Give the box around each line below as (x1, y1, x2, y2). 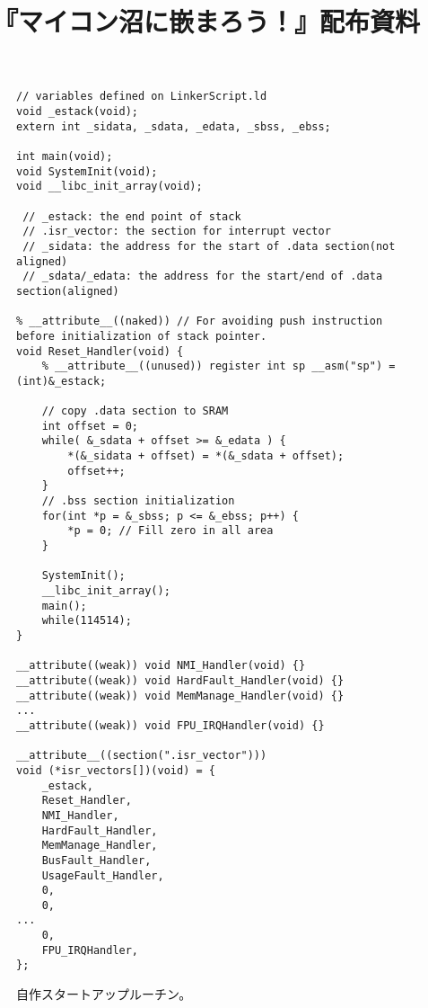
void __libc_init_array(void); (16, 180, 203, 193)
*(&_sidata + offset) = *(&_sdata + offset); (67, 450, 345, 463)
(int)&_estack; (16, 374, 107, 388)
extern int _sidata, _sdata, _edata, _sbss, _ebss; (16, 120, 331, 133)
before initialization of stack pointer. (16, 329, 267, 343)
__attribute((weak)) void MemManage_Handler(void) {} (16, 689, 345, 702)
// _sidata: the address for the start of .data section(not (22, 239, 396, 253)
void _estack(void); (16, 105, 139, 119)
